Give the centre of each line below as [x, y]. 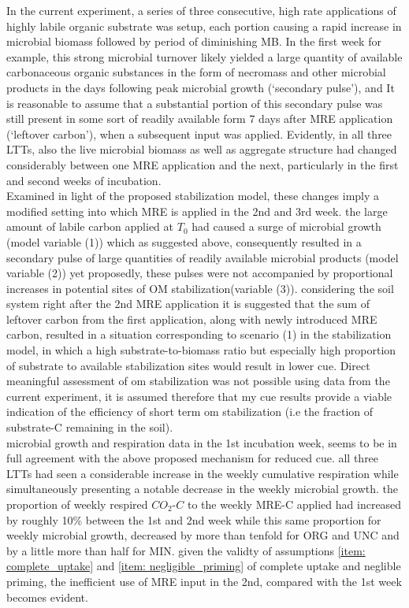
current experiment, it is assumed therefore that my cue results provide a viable [199, 396]
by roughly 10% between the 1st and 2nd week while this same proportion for [194, 519]
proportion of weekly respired [77, 504]
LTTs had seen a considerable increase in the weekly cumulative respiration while [203, 473]
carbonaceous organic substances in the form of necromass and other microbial [196, 72]
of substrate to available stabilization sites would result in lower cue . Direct [188, 365]
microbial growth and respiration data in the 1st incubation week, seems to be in [202, 442]
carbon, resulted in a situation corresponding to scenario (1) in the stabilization [199, 334]
